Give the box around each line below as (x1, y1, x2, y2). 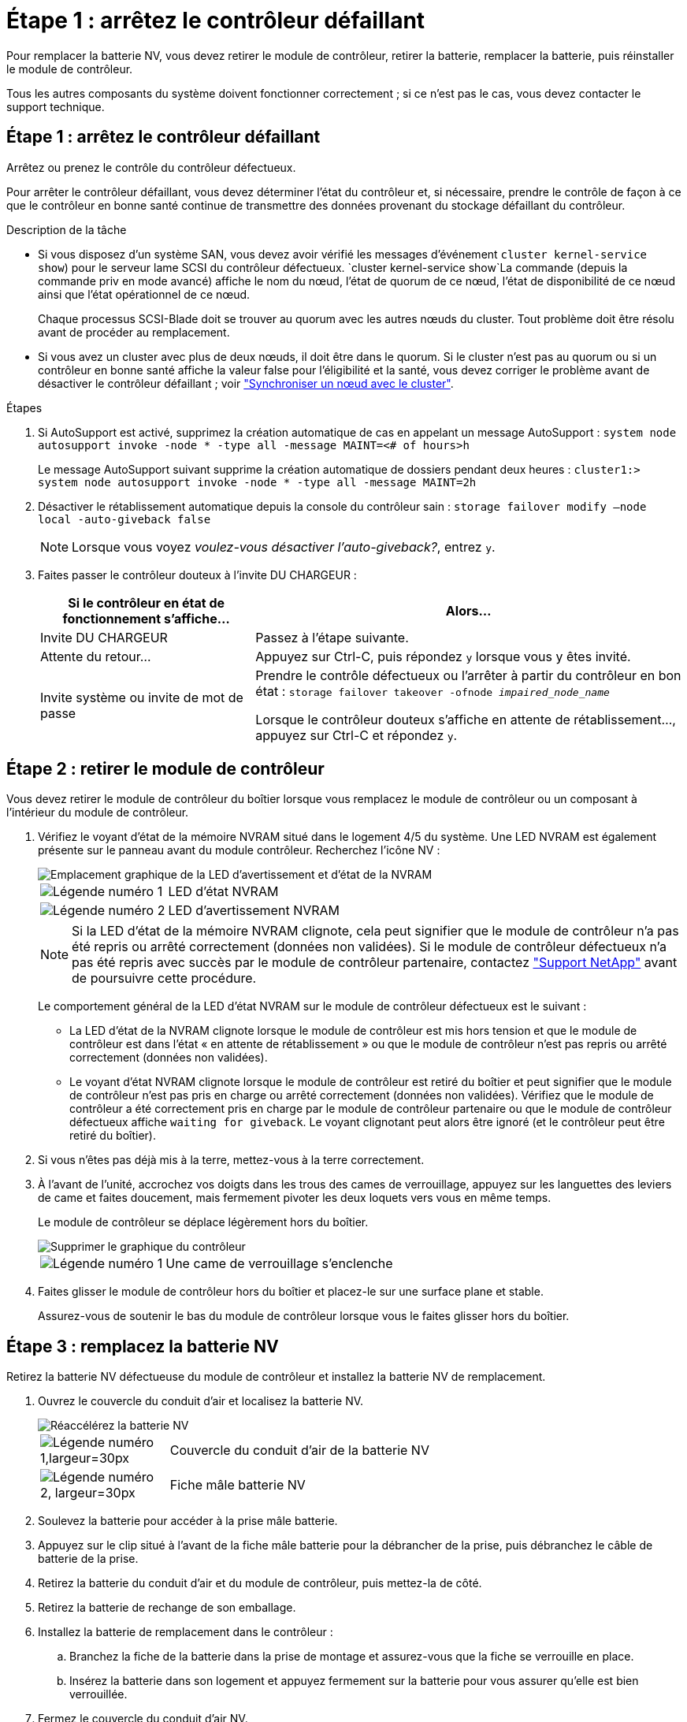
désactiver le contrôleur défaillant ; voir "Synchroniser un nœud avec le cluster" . (38, 376, 454, 390)
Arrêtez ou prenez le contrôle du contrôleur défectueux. (6, 160, 296, 174)
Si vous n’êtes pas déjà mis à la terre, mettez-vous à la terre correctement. (38, 1153, 425, 1167)
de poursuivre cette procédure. (72, 970, 257, 987)
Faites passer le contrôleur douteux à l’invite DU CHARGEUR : (38, 567, 357, 582)
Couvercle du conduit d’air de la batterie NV (169, 1442, 429, 1459)
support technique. (6, 99, 105, 113)
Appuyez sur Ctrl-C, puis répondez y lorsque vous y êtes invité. (255, 648, 631, 664)
